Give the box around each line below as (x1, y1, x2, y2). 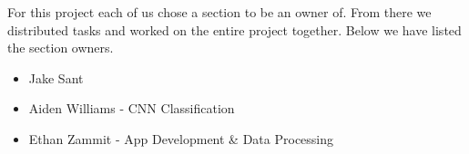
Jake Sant (28, 68, 84, 87)
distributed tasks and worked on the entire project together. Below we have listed (7, 20, 462, 39)
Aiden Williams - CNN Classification (28, 99, 235, 118)
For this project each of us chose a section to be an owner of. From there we (7, 3, 432, 21)
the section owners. (7, 38, 114, 57)
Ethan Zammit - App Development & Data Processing (28, 129, 334, 148)
